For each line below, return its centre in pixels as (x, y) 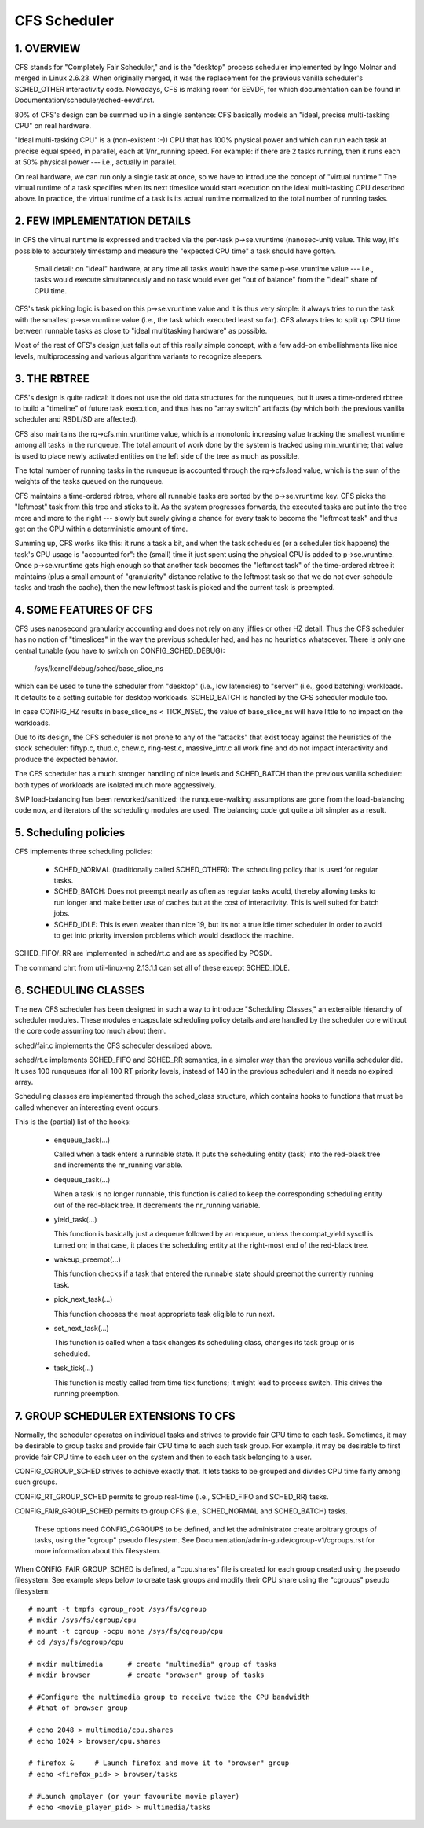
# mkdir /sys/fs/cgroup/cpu (82, 1620)
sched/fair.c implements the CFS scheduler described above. (113, 1045)
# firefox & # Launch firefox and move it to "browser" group (159, 1763)
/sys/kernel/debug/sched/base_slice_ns (99, 669)
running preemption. (87, 1393)
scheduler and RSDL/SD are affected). (76, 419)
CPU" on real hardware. (53, 126)
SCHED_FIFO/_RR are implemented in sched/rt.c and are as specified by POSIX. (143, 953)
